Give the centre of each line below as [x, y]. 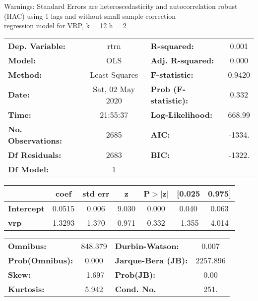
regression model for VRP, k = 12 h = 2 [65, 25]
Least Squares [114, 74]
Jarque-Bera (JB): [151, 260]
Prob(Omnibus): [41, 260]
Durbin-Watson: [147, 246]
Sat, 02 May [114, 89]
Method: [25, 74]
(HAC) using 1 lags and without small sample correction [90, 16]
